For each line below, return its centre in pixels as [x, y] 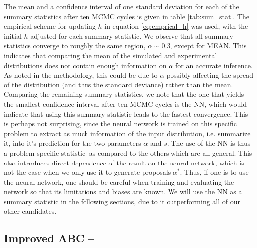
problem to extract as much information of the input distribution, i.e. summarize [127, 133]
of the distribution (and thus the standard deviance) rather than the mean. [119, 84]
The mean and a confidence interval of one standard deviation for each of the [122, 6]
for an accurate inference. [214, 65]
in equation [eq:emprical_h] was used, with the [176, 26]
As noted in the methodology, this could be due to [81, 75]
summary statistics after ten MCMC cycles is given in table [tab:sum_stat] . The [127, 16]
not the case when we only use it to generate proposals [87, 172]
